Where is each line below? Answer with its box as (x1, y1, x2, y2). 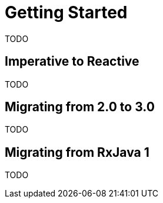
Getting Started (5, 2, 128, 22)
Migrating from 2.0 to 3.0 (5, 99, 155, 115)
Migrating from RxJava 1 (5, 144, 149, 160)
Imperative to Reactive (5, 54, 139, 69)
